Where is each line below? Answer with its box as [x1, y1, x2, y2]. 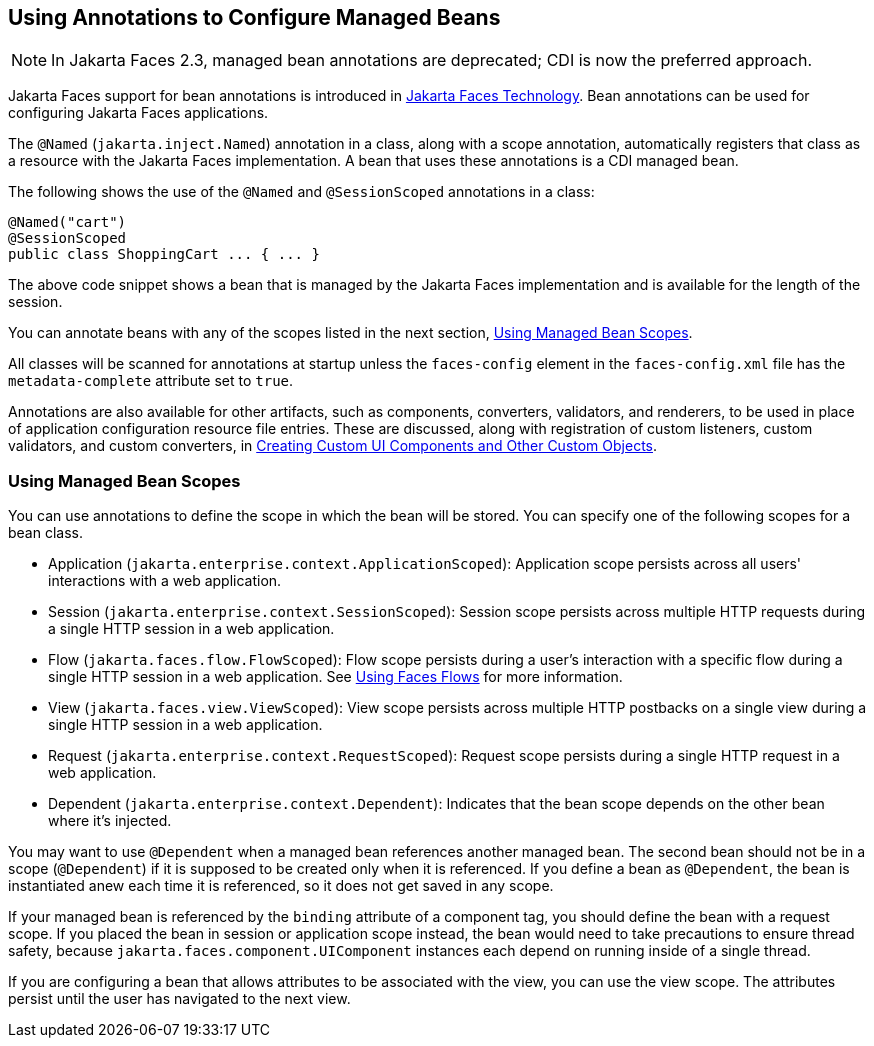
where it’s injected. [48, 812, 172, 830]
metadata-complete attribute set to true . [8, 372, 294, 390]
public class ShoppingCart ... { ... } [8, 246, 320, 263]
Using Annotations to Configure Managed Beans [8, 5, 501, 30]
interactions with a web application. [48, 572, 282, 590]
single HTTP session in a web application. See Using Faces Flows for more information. [48, 668, 623, 686]
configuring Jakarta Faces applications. [8, 104, 269, 122]
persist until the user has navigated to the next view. [8, 990, 351, 1008]
